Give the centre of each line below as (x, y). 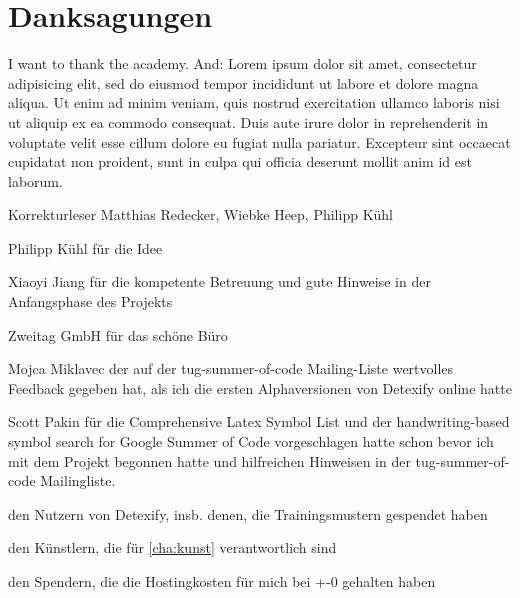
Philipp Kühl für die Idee (85, 247)
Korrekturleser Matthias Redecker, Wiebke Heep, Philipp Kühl (200, 214)
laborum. (35, 180)
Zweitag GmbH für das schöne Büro (118, 334)
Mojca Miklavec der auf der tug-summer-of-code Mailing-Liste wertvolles (231, 368)
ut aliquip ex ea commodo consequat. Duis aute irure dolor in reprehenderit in (248, 121)
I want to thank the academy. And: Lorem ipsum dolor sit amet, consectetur (242, 63)
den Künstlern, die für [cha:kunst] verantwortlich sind (172, 547)
